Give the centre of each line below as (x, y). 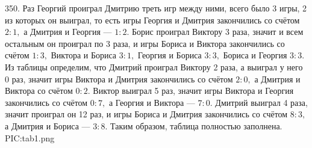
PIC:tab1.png (30, 137)
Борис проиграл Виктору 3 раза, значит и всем (217, 32)
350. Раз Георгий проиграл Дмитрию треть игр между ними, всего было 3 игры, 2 (156, 8)
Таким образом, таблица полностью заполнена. (196, 125)
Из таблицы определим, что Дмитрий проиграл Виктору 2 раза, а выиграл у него (154, 66)
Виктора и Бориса (84, 55)
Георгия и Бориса (170, 55)
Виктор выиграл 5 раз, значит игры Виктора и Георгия (193, 91)
